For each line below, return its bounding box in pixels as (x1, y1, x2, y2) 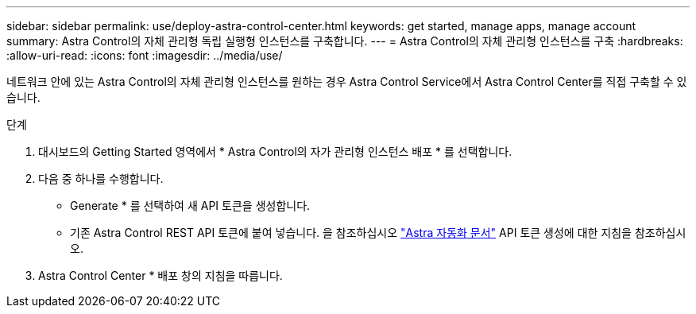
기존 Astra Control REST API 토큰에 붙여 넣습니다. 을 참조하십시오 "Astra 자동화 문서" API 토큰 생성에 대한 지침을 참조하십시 (70, 226, 686, 239)
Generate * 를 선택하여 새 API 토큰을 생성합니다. (70, 199, 311, 212)
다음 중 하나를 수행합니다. (38, 172, 164, 185)
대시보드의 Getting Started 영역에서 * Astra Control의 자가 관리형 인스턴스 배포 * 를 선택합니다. (38, 145, 512, 158)
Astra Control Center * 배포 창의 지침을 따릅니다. (38, 269, 283, 282)
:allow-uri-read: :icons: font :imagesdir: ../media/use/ (6, 48, 283, 62)
